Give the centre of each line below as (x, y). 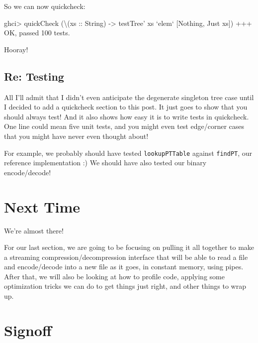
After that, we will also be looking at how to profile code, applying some (114, 276)
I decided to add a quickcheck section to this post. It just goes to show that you (126, 107)
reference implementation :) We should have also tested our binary (105, 163)
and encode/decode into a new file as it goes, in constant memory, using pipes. (124, 267)
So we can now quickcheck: (45, 6)
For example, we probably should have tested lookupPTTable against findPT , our (128, 153)
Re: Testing (34, 76)
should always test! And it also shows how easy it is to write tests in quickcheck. (127, 116)
